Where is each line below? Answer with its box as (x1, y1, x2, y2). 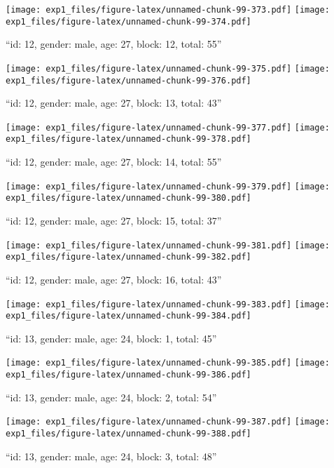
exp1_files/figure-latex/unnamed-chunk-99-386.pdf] (6, 370, 251, 380)
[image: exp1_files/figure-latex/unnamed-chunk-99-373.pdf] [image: (6, 5, 330, 15)
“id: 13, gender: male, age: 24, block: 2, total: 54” (6, 389, 217, 404)
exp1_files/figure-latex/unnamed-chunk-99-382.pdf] (6, 252, 251, 262)
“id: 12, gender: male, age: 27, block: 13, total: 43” (6, 95, 222, 110)
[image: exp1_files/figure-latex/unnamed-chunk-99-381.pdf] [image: (6, 240, 330, 250)
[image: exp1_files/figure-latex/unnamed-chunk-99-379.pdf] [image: (6, 181, 330, 192)
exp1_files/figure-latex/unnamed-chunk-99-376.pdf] (6, 75, 251, 86)
